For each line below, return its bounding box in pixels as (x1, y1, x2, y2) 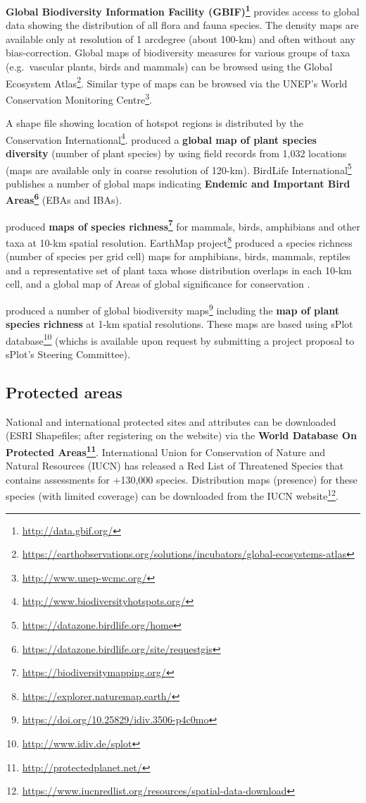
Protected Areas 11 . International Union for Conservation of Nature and (6, 443, 325, 459)
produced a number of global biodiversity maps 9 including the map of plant (6, 300, 340, 317)
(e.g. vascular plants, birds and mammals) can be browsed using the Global (6, 59, 333, 74)
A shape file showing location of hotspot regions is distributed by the (6, 116, 303, 130)
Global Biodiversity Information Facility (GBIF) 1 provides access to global (6, 2, 360, 18)
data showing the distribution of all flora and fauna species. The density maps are (6, 18, 359, 32)
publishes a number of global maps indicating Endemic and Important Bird (6, 176, 351, 190)
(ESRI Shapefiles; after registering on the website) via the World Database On (6, 428, 357, 443)
